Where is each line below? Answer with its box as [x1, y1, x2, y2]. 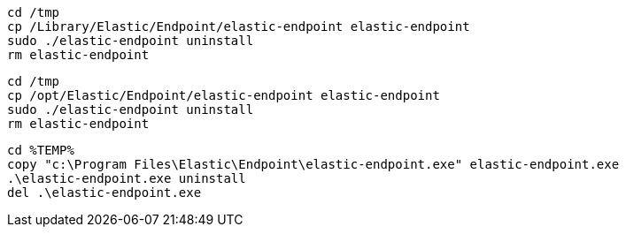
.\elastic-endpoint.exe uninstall [7, 171, 246, 185]
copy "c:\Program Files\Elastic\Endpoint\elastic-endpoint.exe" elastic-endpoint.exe [7, 157, 620, 171]
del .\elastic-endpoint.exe [7, 185, 202, 200]
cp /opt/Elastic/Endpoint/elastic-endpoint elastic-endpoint [7, 88, 440, 102]
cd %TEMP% [7, 143, 74, 157]
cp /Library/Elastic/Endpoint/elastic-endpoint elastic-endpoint [7, 19, 470, 34]
